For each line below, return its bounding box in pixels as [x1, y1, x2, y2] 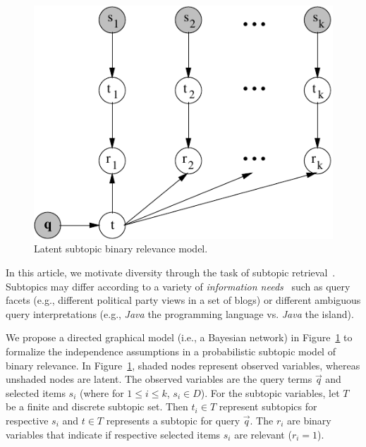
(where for [79, 385, 124, 400]
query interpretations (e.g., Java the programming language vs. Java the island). [6, 306, 354, 321]
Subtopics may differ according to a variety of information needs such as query [6, 278, 350, 293]
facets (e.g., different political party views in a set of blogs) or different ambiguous [6, 293, 361, 307]
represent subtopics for [219, 399, 317, 414]
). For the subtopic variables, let [200, 385, 340, 400]
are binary [287, 412, 331, 427]
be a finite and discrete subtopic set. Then [6, 399, 188, 414]
